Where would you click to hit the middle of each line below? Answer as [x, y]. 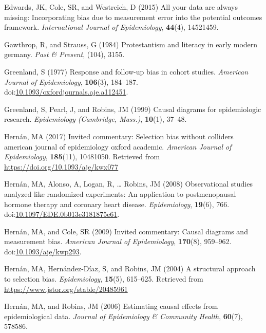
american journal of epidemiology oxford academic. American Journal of [118, 146]
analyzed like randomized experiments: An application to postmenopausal [120, 193]
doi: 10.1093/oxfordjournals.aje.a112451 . [66, 92]
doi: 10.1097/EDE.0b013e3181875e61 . [62, 214]
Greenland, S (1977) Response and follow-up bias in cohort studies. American [126, 71]
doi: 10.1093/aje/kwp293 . [43, 251]
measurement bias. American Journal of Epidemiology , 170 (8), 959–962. [118, 241]
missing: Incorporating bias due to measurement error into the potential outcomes [133, 17]
